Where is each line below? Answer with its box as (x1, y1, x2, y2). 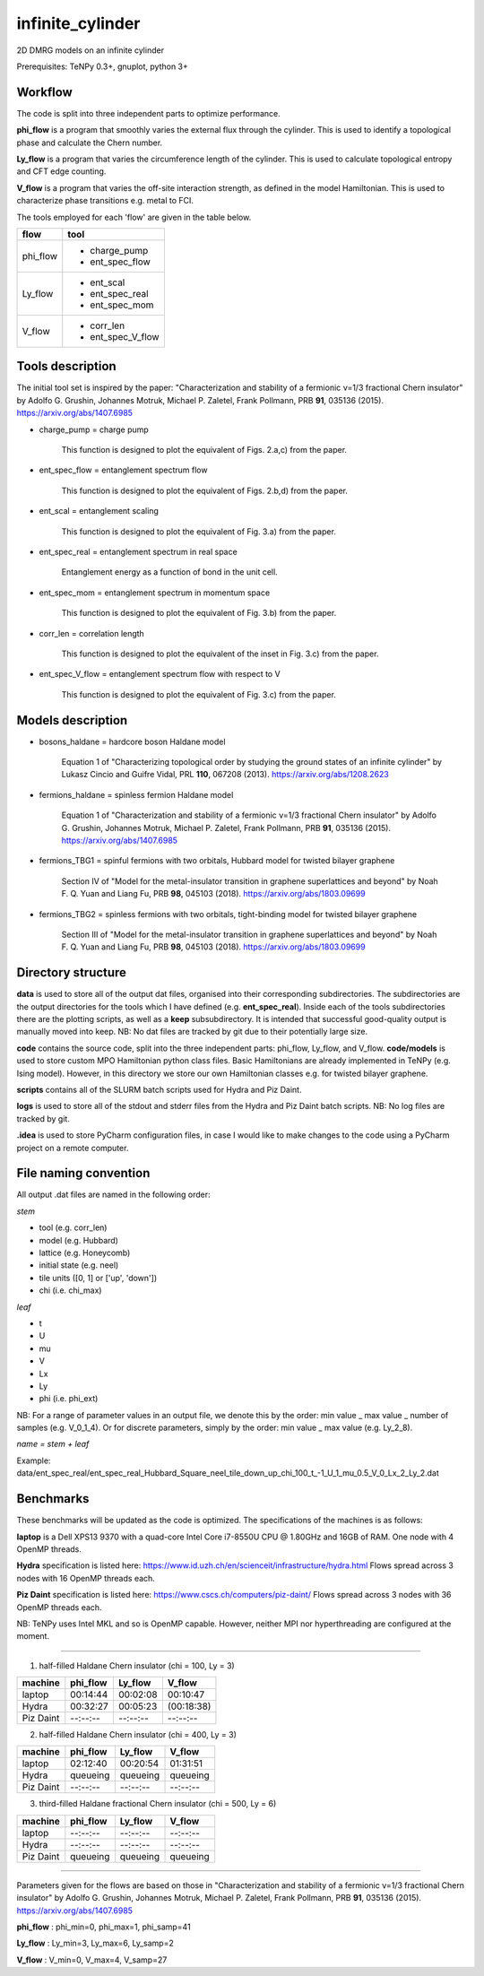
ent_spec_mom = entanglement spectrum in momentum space (39, 587, 271, 598)
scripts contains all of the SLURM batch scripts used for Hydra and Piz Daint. (16, 1084, 302, 1095)
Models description (16, 713, 128, 728)
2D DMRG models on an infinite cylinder (16, 45, 165, 56)
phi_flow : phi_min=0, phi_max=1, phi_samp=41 (16, 1921, 192, 1932)
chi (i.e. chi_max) (39, 1285, 102, 1296)
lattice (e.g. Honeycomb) (39, 1247, 131, 1258)
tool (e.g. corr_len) (39, 1222, 108, 1233)
